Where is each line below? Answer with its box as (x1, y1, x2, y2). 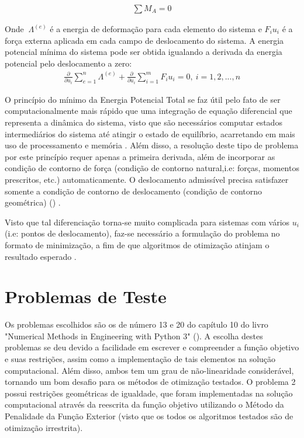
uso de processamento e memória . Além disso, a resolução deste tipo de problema (5, 139, 299, 151)
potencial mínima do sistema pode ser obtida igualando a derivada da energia (5, 46, 282, 58)
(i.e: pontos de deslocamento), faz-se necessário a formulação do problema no (5, 227, 280, 239)
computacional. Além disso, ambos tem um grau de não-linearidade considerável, (5, 364, 294, 376)
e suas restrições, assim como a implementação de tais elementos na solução (5, 353, 276, 365)
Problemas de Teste (5, 284, 167, 308)
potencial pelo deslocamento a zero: (5, 57, 132, 69)
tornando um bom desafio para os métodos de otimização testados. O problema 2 (5, 376, 296, 388)
